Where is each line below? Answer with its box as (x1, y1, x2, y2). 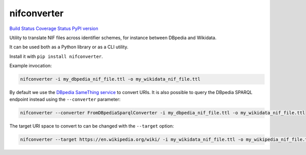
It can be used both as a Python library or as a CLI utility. (9, 44, 129, 50)
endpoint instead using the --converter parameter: (9, 97, 121, 103)
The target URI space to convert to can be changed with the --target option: (9, 123, 174, 129)
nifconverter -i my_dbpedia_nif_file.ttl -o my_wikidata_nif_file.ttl (20, 76, 201, 82)
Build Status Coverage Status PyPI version (9, 25, 99, 32)
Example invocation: (9, 63, 52, 69)
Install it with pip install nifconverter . (9, 53, 103, 59)
